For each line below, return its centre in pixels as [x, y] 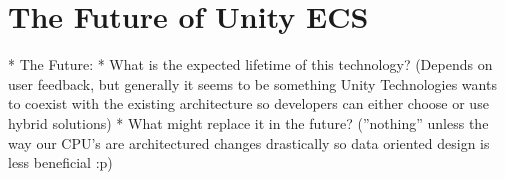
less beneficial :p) [60, 162]
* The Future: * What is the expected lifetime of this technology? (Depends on [250, 64]
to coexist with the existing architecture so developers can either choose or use [248, 103]
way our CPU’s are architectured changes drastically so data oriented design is [249, 142]
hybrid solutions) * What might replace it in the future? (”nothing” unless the [248, 122]
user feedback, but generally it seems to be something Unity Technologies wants [252, 83]
